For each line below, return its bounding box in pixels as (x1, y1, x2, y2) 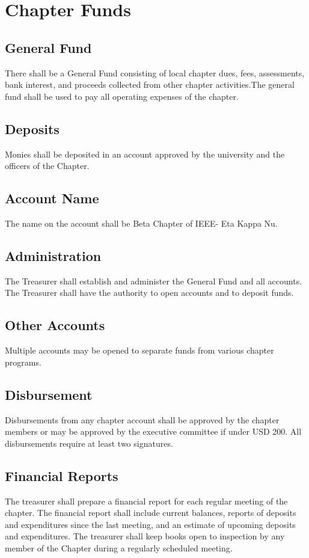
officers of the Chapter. (5, 159, 90, 172)
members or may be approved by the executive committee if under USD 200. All (5, 425, 302, 438)
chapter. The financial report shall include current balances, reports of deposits (5, 506, 296, 519)
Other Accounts (5, 316, 105, 334)
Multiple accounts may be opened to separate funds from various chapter (5, 344, 274, 357)
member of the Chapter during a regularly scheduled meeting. (5, 541, 233, 554)
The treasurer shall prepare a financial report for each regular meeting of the (5, 494, 288, 507)
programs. (5, 355, 41, 368)
